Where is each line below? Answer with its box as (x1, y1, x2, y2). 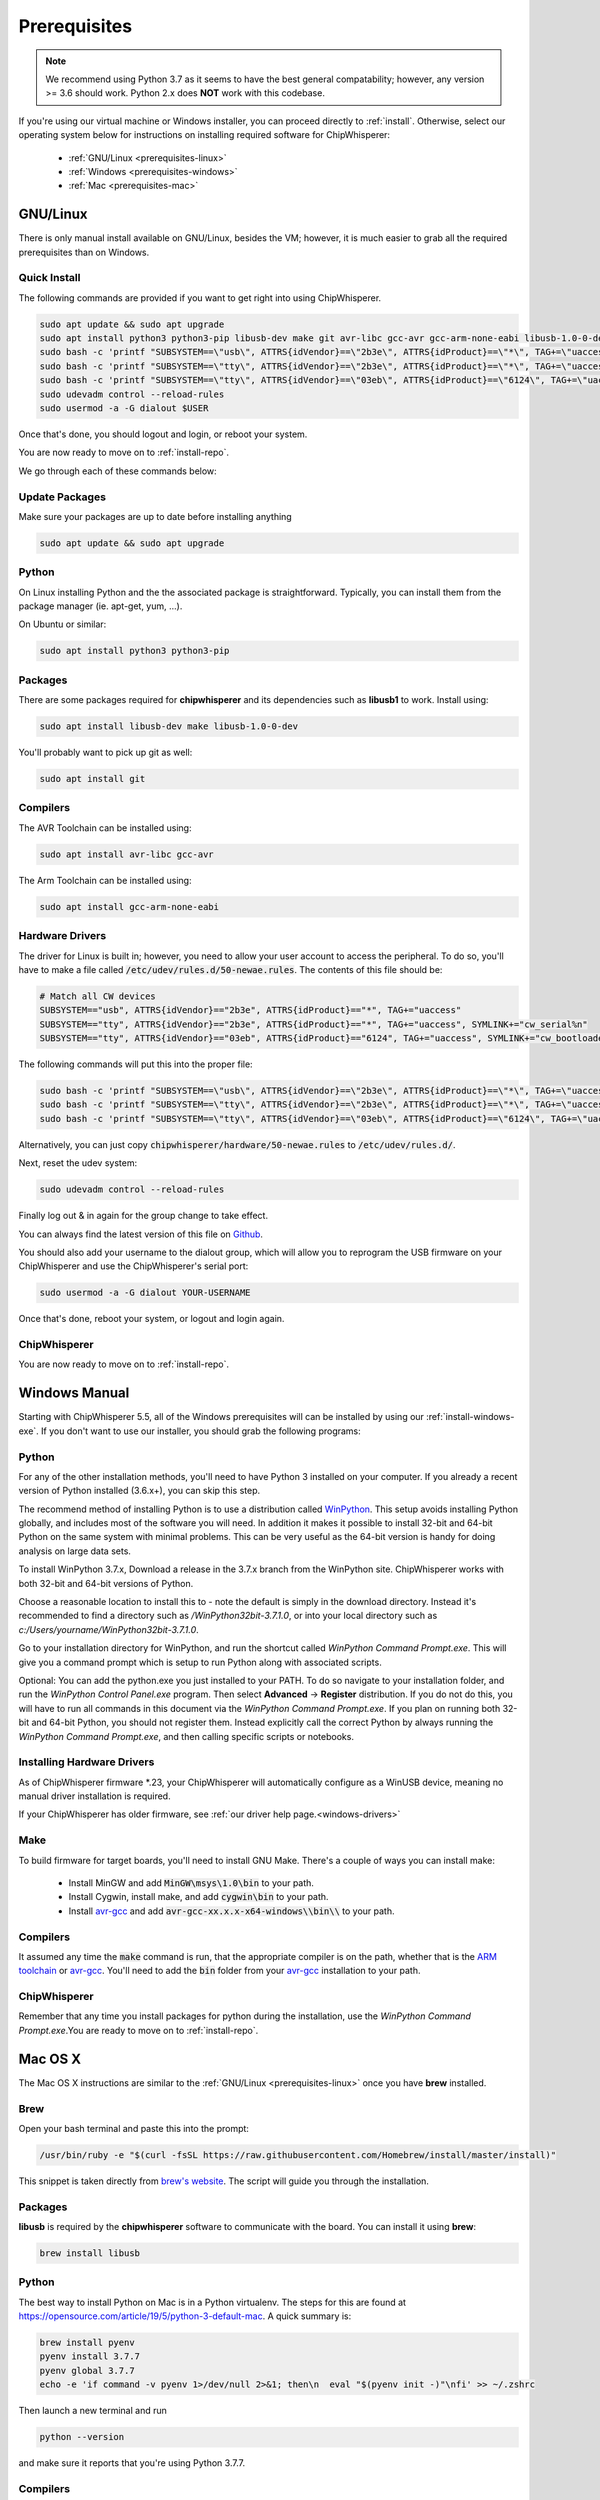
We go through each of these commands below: (18, 465, 217, 477)
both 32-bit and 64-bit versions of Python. (18, 1577, 194, 1589)
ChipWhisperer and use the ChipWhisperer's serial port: (18, 1260, 249, 1272)
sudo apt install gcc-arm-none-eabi (39, 901, 220, 912)
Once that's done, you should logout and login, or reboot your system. (18, 428, 308, 440)
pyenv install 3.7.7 (39, 2351, 140, 2362)
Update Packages (18, 490, 107, 504)
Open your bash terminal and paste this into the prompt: (18, 2122, 250, 2134)
